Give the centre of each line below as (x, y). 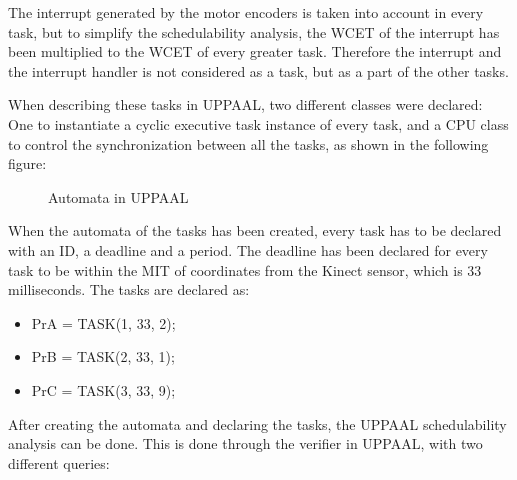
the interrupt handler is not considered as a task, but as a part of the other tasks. (258, 70)
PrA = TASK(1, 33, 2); (103, 322)
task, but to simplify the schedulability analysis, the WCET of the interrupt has (254, 31)
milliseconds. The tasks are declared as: (129, 289)
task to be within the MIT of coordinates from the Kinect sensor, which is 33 (245, 269)
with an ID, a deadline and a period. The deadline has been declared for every (248, 249)
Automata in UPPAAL (118, 196)
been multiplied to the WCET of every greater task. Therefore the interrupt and (255, 51)
